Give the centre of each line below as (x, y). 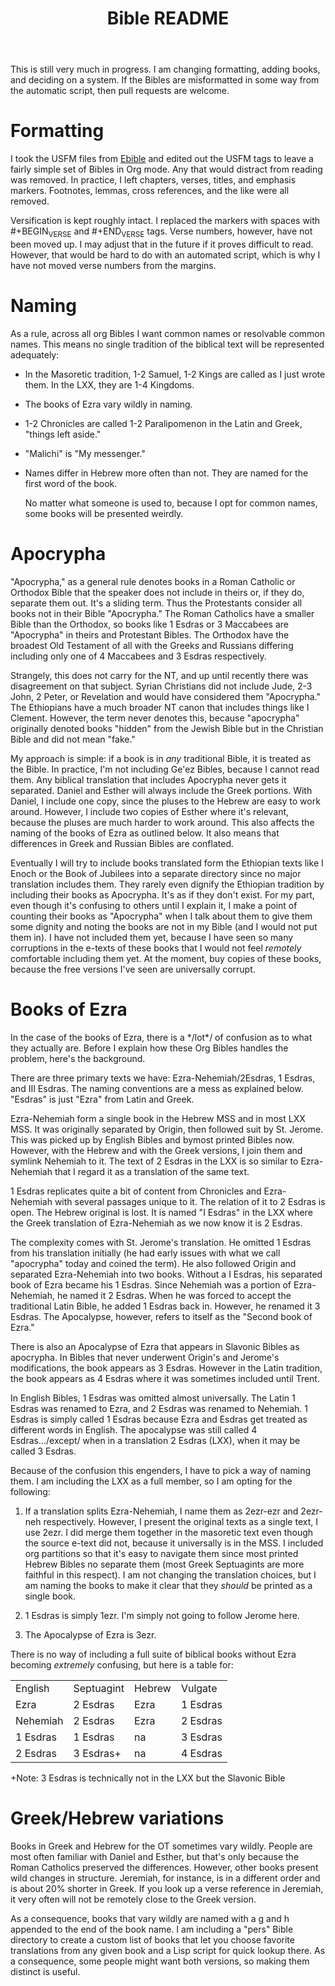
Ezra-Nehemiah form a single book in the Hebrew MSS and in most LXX (158, 1118)
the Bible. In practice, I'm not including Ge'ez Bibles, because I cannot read (165, 769)
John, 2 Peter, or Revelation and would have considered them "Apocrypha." (165, 696)
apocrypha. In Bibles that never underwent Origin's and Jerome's (145, 1357)
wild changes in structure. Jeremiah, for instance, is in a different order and (165, 1878)
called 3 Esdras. (43, 1451)
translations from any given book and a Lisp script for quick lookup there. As (168, 1950)
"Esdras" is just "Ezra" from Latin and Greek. (102, 1099)
